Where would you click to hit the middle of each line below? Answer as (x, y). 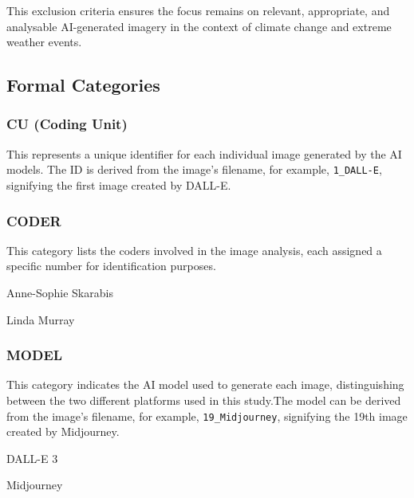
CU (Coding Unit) (67, 124)
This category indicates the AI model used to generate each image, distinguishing (205, 384)
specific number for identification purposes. (111, 266)
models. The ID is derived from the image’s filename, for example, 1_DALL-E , (194, 169)
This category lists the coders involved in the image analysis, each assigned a (194, 250)
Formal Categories (83, 85)
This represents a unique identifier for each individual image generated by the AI (204, 153)
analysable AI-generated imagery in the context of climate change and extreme (199, 26)
